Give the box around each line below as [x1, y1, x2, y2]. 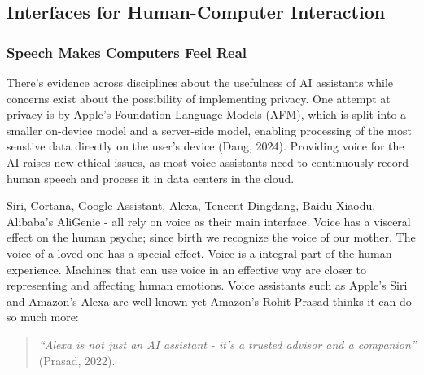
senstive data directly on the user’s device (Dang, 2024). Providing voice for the [7, 137, 404, 155]
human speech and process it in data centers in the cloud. [7, 169, 295, 186]
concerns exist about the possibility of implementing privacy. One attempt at [7, 89, 391, 107]
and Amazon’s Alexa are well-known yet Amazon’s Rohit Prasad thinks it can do [7, 292, 412, 309]
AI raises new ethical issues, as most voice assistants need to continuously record [7, 153, 409, 170]
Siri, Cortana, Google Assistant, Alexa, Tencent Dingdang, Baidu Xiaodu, [7, 197, 376, 214]
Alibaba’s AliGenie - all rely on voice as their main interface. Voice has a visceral [7, 212, 411, 229]
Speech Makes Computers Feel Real [7, 41, 247, 62]
